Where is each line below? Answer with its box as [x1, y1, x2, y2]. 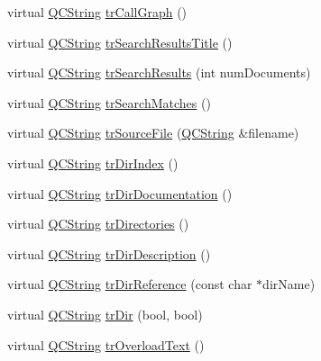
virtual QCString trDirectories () [7, 214, 189, 233]
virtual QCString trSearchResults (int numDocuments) [7, 63, 311, 82]
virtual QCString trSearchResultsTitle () [7, 32, 233, 51]
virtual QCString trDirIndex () [7, 153, 179, 172]
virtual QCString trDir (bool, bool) [7, 304, 203, 323]
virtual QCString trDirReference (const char [7, 275, 252, 293]
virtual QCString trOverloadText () [7, 335, 205, 354]
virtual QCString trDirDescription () [7, 244, 211, 263]
